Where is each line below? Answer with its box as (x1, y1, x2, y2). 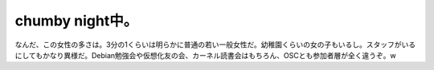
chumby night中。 (14, 12, 138, 29)
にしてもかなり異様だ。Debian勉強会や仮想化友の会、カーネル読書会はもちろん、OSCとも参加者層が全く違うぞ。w (14, 50, 397, 60)
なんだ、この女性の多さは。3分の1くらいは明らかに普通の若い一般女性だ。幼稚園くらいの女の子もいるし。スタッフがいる (14, 40, 416, 49)
